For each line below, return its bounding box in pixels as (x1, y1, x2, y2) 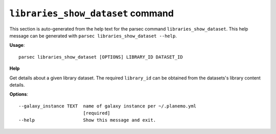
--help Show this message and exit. (18, 117, 156, 123)
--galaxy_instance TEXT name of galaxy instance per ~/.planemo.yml (18, 103, 197, 109)
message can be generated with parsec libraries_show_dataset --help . (9, 33, 177, 39)
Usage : (9, 42, 25, 48)
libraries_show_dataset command (9, 8, 174, 19)
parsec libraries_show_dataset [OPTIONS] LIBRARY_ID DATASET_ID (18, 54, 183, 60)
